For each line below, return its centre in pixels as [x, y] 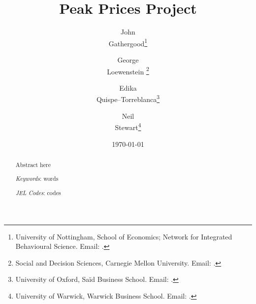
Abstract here [33, 164]
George [128, 59]
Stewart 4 [128, 126]
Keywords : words [37, 179]
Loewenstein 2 [128, 70]
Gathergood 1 [128, 42]
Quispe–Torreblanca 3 [128, 99]
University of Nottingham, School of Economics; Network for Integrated [124, 236]
